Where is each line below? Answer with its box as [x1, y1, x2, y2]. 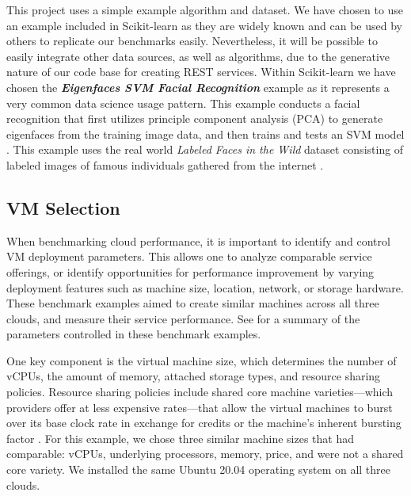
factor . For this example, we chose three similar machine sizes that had [6, 429, 354, 446]
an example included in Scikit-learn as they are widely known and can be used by [6, 17, 402, 33]
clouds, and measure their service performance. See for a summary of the [6, 310, 360, 326]
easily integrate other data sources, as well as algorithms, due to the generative [6, 48, 390, 64]
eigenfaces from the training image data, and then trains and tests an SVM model [6, 125, 405, 142]
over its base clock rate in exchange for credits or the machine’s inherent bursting [6, 414, 401, 431]
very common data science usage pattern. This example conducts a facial [6, 94, 360, 111]
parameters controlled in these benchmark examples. [6, 326, 261, 342]
